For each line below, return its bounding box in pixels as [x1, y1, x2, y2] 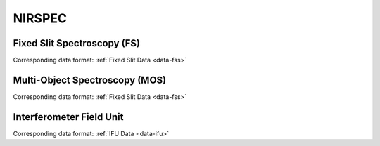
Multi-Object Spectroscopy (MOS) [13, 74, 167, 86]
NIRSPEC [13, 11, 67, 26]
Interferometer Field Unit [13, 111, 124, 123]
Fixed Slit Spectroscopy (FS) [13, 37, 141, 49]
